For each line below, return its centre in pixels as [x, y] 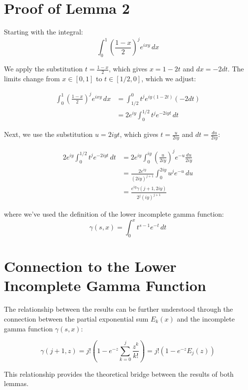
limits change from [32, 78]
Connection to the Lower [90, 266]
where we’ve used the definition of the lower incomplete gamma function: [114, 214]
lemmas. [16, 383]
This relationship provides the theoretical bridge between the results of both [119, 374]
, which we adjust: [169, 78]
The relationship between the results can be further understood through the [119, 309]
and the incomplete [206, 318]
